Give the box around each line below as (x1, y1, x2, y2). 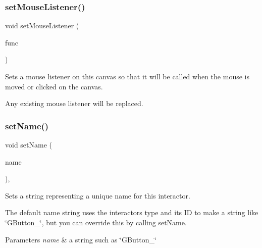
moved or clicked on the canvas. (5, 81, 103, 91)
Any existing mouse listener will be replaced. (5, 98, 143, 109)
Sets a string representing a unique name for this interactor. (5, 190, 190, 201)
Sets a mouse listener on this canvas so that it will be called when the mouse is (5, 71, 249, 81)
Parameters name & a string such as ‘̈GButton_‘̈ (5, 234, 156, 244)
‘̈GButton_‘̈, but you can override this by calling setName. (5, 217, 187, 227)
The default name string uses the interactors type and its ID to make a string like (5, 207, 258, 218)
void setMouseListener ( (5, 20, 79, 31)
